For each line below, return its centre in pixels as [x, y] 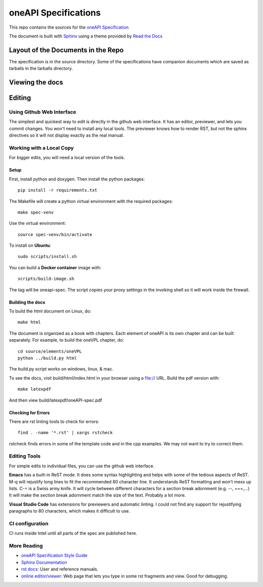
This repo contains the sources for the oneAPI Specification [69, 27]
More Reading [26, 546]
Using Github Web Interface [43, 112]
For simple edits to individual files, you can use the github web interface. [82, 466]
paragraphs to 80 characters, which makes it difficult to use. [69, 511]
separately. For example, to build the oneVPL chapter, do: [66, 340]
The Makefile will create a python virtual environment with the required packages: [91, 201]
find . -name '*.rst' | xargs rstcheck [65, 433]
